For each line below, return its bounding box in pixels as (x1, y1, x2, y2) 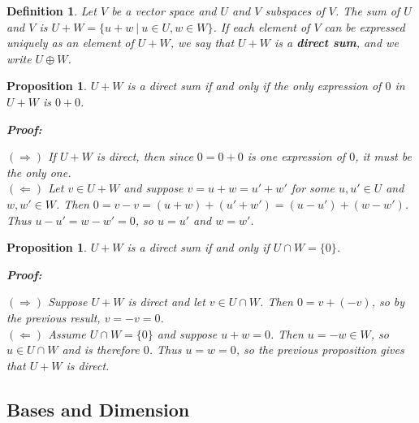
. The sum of (335, 2, 400, 19)
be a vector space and (111, 2, 217, 19)
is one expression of (247, 148, 346, 165)
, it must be (355, 148, 412, 165)
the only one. (6, 163, 71, 180)
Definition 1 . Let (6, 2, 97, 19)
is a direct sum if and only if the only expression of (127, 77, 382, 94)
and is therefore (62, 341, 140, 358)
